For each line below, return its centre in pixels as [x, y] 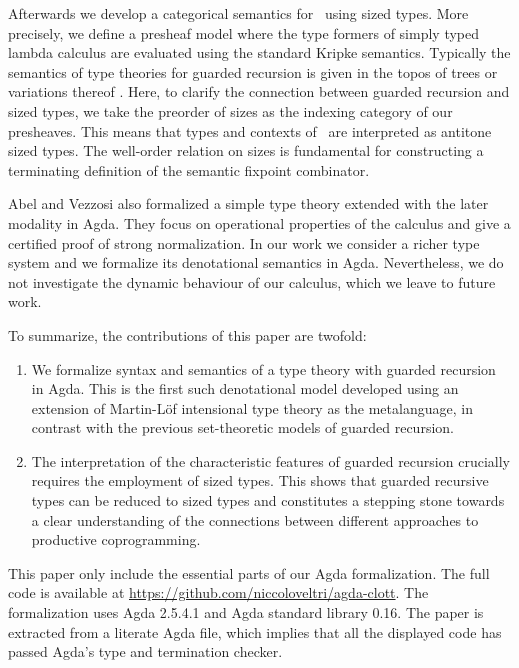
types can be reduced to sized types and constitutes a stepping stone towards [268, 500]
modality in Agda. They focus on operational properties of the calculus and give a [259, 222]
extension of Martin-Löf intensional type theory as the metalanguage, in [252, 407]
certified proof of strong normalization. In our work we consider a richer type [244, 242]
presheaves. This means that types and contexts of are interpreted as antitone [250, 130]
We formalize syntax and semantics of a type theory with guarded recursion [263, 368]
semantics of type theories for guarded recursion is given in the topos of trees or [253, 71]
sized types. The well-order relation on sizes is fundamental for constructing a [246, 150]
